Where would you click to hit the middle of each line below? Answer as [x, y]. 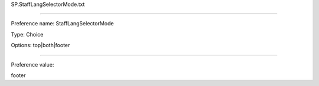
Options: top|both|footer [40, 45]
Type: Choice [27, 34]
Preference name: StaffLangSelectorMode [62, 24]
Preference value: [32, 64]
